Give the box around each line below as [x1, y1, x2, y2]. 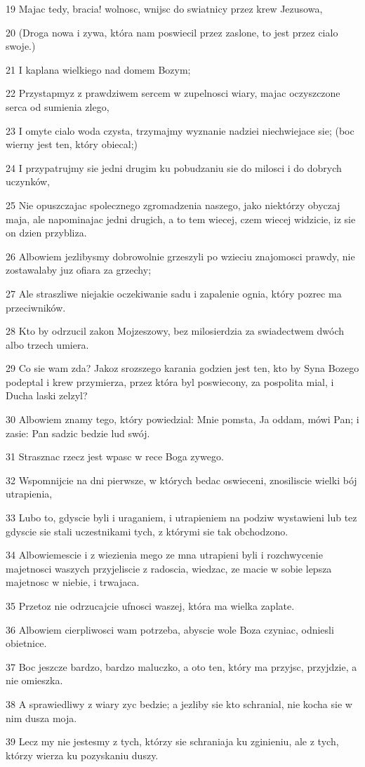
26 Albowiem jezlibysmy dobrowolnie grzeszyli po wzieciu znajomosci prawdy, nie [6, 248, 355, 263]
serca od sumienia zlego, [6, 99, 109, 114]
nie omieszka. [6, 673, 63, 688]
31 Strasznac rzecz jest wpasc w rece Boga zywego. [6, 449, 224, 464]
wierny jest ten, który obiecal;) [6, 137, 138, 152]
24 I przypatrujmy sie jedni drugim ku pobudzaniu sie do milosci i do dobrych [6, 160, 342, 175]
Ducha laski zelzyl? [6, 388, 88, 403]
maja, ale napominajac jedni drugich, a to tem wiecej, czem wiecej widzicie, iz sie [6, 211, 356, 226]
